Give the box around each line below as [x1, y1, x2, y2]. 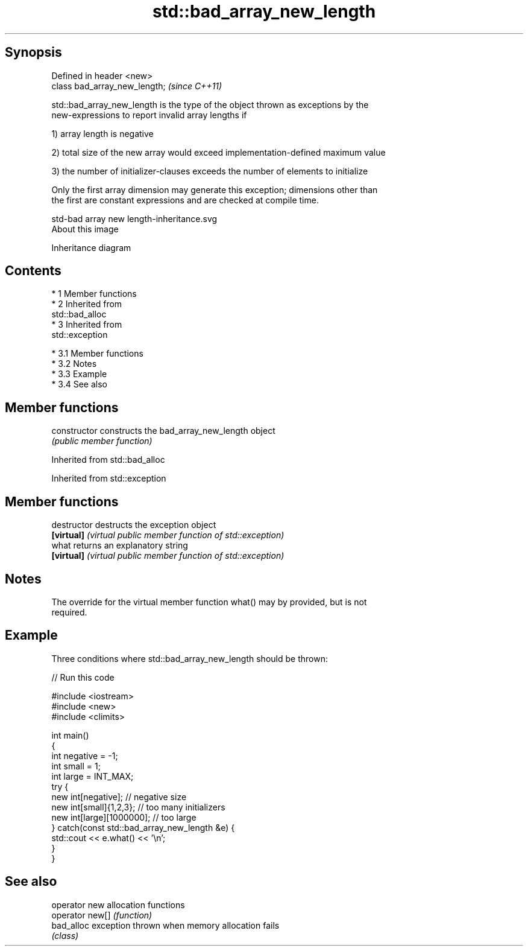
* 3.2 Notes [51, 358, 97, 369]
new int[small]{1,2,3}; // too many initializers [51, 801, 225, 812]
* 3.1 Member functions [51, 348, 143, 359]
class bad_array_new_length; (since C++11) [51, 80, 222, 91]
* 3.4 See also [51, 379, 107, 390]
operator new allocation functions [51, 899, 185, 910]
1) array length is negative [51, 128, 154, 139]
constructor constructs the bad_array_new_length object [51, 425, 275, 436]
